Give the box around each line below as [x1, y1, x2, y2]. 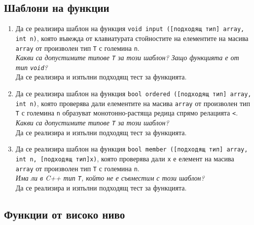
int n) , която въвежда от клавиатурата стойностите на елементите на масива [15, 33, 249, 43]
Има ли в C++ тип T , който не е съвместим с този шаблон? [15, 173, 205, 183]
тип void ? [15, 62, 48, 72]
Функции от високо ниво [4, 206, 125, 222]
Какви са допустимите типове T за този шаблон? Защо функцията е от [15, 52, 239, 63]
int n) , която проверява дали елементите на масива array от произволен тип [15, 98, 251, 108]
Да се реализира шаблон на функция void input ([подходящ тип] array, [15, 23, 245, 34]
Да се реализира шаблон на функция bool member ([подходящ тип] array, [15, 144, 248, 154]
